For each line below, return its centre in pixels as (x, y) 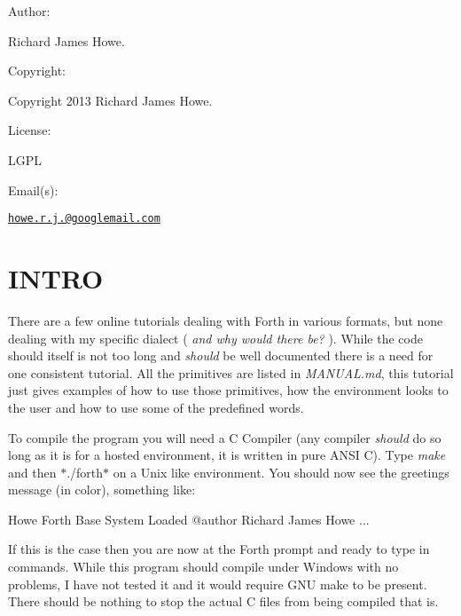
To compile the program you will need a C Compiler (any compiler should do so (225, 437)
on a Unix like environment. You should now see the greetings (281, 472)
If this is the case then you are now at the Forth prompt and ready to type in (219, 549)
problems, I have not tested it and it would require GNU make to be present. (218, 584)
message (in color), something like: (102, 490)
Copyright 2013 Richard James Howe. (110, 100)
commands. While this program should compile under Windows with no (203, 567)
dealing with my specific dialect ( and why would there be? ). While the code (215, 338)
